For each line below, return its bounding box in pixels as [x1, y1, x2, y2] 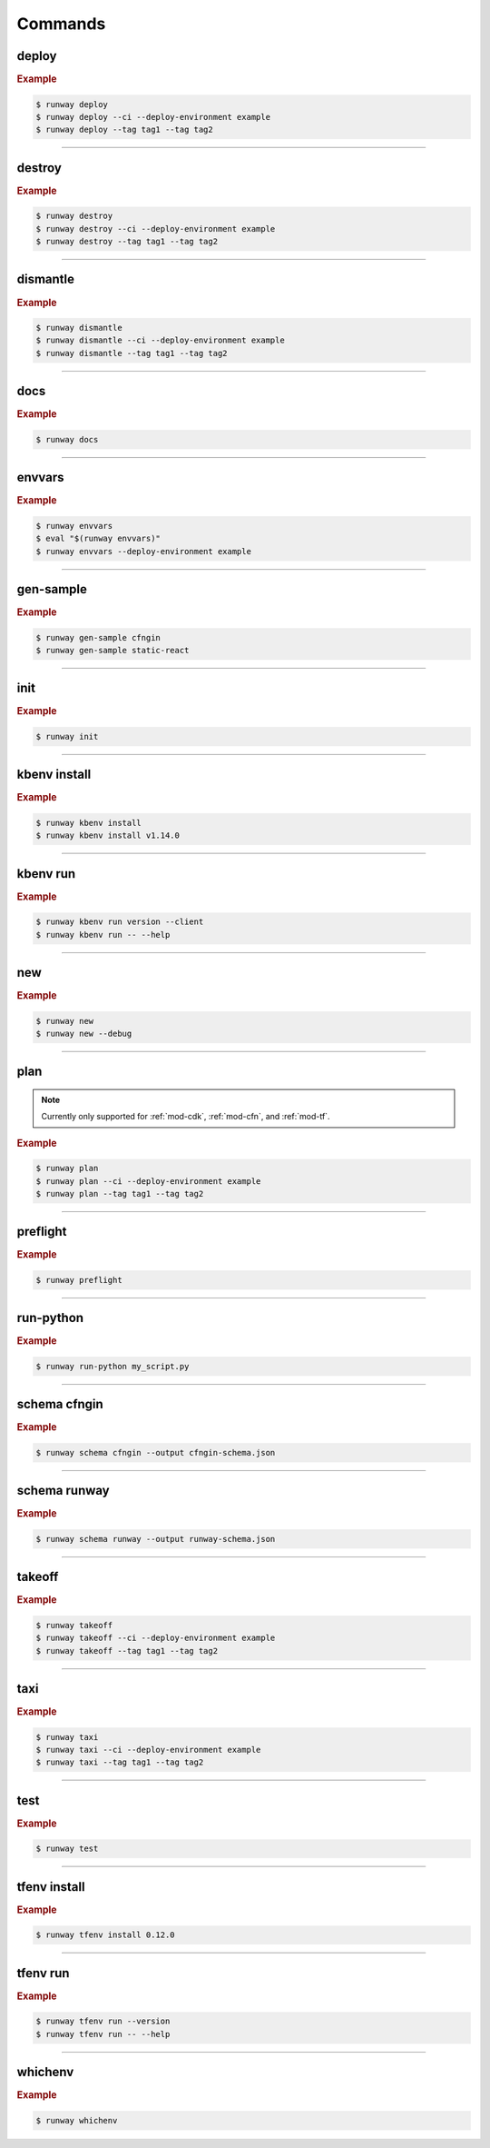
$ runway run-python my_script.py [35, 1361, 190, 1371]
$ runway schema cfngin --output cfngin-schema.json [35, 1447, 276, 1457]
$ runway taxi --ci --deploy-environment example [35, 1745, 261, 1755]
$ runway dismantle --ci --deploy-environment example [35, 335, 285, 345]
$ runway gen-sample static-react [35, 645, 190, 655]
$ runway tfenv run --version [35, 2016, 171, 2026]
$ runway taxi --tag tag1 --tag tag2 [35, 1757, 204, 1767]
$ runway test [35, 1844, 99, 1854]
